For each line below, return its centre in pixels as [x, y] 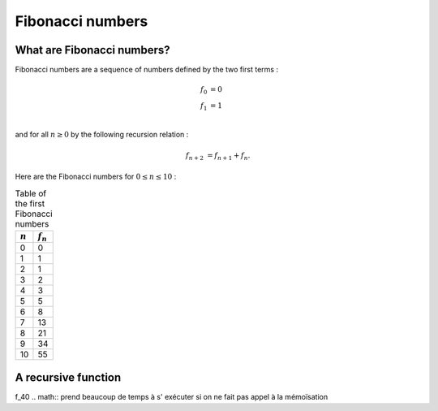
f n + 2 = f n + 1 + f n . [218, 156]
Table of [31, 193]
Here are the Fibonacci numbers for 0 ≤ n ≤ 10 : [96, 177]
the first [30, 203]
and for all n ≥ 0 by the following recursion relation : [102, 134]
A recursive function [68, 377]
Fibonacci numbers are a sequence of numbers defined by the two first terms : [147, 70]
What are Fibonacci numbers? [92, 50]
